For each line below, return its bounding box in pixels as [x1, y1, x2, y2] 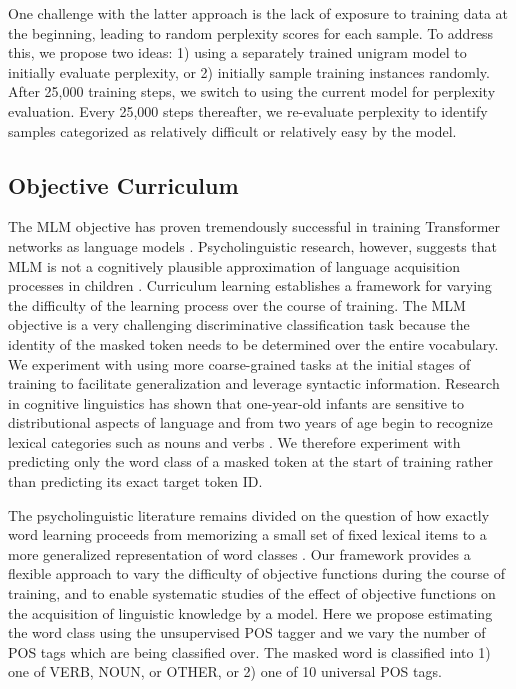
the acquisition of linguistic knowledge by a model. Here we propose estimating [8, 602, 493, 623]
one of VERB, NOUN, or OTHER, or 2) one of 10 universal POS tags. [8, 661, 442, 682]
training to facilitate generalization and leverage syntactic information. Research [8, 373, 500, 394]
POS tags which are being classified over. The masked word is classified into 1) [8, 641, 491, 662]
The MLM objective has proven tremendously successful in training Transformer [8, 216, 501, 237]
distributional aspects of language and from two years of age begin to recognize [8, 412, 493, 433]
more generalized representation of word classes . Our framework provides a [8, 543, 471, 564]
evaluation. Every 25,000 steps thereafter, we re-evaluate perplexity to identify [8, 100, 488, 121]
